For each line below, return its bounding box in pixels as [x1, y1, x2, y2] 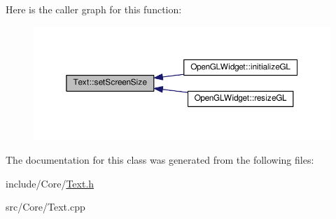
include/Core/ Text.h [6, 176, 94, 190]
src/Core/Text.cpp [6, 199, 85, 214]
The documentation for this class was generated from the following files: [6, 153, 314, 167]
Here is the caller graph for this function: [6, 2, 182, 16]
